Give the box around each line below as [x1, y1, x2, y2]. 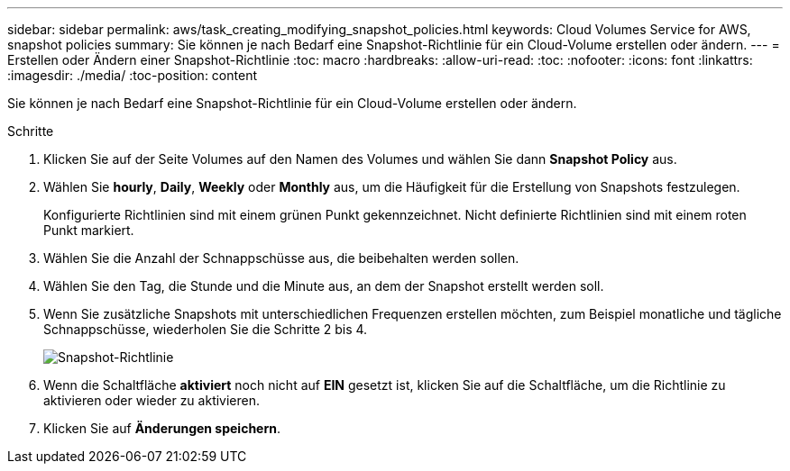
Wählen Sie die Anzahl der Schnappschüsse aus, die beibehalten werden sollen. [43, 250, 519, 266]
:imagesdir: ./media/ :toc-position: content [7, 68, 257, 83]
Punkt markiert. [43, 222, 134, 238]
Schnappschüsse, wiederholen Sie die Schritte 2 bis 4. [43, 322, 368, 337]
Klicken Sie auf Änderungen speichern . [43, 421, 281, 436]
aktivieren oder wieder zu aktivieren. [43, 393, 261, 408]
